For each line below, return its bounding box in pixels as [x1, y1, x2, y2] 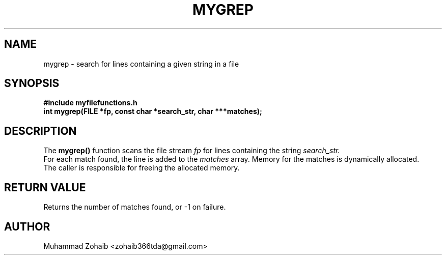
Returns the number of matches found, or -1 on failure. [43, 203, 226, 212]
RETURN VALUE [4, 181, 86, 194]
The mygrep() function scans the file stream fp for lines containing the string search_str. [43, 146, 340, 155]
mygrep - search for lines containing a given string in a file [43, 59, 239, 68]
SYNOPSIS [4, 77, 60, 90]
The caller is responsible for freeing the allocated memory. [43, 163, 240, 172]
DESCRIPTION [4, 124, 77, 137]
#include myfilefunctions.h [43, 98, 137, 107]
